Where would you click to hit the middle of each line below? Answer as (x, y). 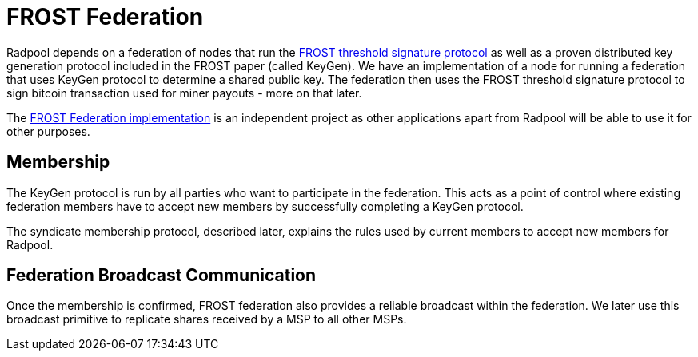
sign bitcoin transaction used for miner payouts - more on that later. (184, 93)
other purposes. (48, 131)
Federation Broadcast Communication (162, 276)
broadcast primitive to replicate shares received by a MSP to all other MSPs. (207, 319)
